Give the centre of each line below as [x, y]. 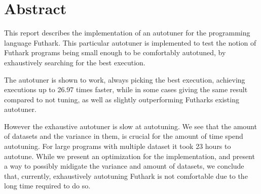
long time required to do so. [47, 186]
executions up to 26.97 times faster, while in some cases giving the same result [126, 89]
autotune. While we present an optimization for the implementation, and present [129, 156]
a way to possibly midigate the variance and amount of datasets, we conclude [124, 166]
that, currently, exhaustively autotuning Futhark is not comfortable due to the [126, 176]
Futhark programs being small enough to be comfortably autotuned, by [115, 52]
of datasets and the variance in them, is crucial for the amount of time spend [124, 136]
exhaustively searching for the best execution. [75, 62]
